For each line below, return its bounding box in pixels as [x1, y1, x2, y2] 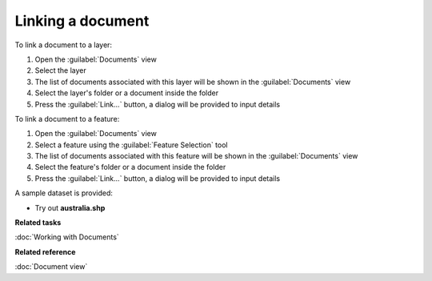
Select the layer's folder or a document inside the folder [34, 88, 219, 98]
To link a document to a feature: [14, 114, 120, 123]
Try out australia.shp [34, 203, 106, 212]
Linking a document [14, 12, 150, 30]
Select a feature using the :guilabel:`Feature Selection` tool [34, 140, 228, 150]
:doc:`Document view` [14, 262, 88, 271]
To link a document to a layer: [14, 40, 112, 50]
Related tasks [14, 218, 62, 227]
